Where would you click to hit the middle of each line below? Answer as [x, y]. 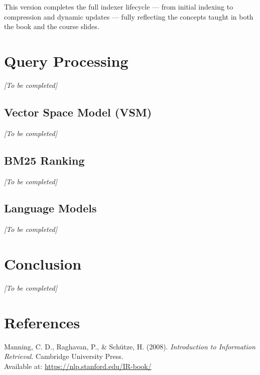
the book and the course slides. [52, 26]
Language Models [50, 208]
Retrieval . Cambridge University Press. [64, 356]
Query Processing [66, 60]
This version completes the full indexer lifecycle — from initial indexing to [119, 7]
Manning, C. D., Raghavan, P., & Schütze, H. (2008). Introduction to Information [130, 346]
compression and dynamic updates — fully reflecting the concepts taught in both [129, 16]
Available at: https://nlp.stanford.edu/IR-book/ [78, 366]
